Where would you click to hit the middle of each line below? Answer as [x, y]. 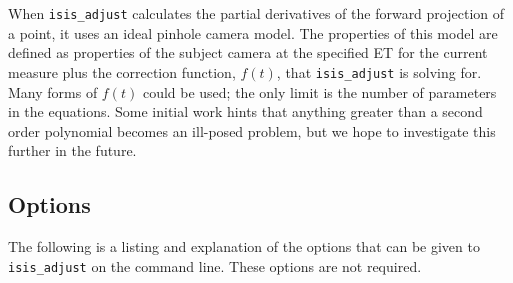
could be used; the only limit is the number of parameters [319, 91]
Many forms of [53, 91]
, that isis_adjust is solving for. [379, 71]
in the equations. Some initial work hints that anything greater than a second [245, 111]
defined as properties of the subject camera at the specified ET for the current [248, 52]
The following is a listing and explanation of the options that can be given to [244, 246]
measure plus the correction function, [122, 71]
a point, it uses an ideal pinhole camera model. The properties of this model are [253, 32]
